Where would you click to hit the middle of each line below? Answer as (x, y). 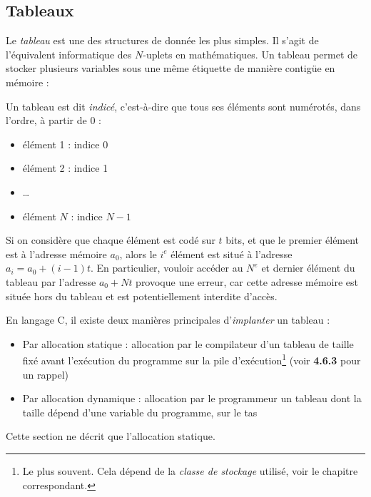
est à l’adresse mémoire (56, 253)
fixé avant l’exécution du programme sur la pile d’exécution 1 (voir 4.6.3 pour (192, 359)
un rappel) (46, 374)
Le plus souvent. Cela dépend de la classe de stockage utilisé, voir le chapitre (190, 470)
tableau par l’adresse (51, 281)
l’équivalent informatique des (69, 54)
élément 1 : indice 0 (65, 144)
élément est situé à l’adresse (232, 253)
